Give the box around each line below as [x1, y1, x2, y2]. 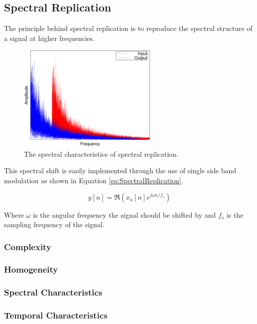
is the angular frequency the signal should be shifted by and [33, 209, 216, 220]
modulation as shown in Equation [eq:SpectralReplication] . [4, 175, 183, 185]
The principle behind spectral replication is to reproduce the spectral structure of [4, 23, 253, 33]
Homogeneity [4, 263, 58, 276]
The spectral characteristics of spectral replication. [24, 148, 179, 159]
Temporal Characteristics [4, 309, 108, 322]
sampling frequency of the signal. [4, 219, 105, 230]
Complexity [4, 240, 51, 253]
